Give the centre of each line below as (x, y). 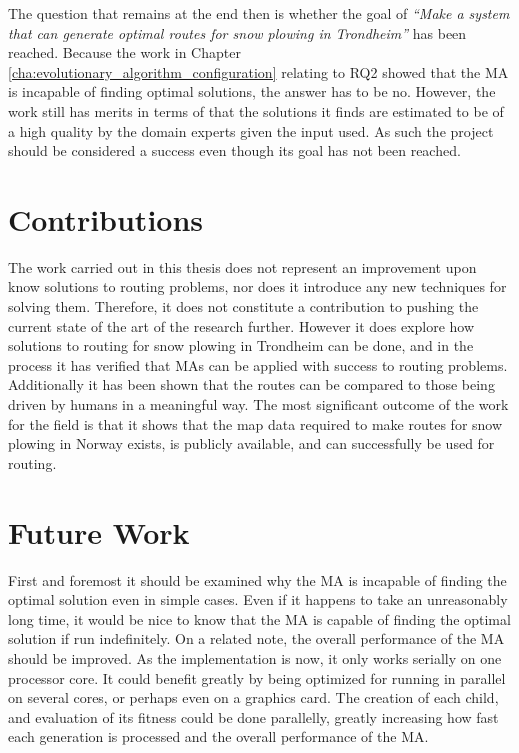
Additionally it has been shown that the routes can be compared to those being (251, 384)
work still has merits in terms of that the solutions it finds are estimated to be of (256, 110)
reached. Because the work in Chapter (124, 52)
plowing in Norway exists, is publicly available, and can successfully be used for (251, 443)
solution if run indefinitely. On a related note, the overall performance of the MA (256, 638)
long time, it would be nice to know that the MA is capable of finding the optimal (259, 618)
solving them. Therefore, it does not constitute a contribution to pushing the (243, 306)
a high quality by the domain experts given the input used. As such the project (251, 130)
